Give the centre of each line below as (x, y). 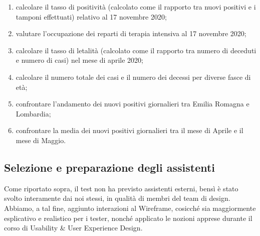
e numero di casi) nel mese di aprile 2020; (79, 60)
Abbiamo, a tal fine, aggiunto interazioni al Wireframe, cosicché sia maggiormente (130, 208)
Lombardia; (33, 113)
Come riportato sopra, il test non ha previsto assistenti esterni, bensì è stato (121, 188)
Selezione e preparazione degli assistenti (110, 167)
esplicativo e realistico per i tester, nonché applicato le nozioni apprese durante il (128, 218)
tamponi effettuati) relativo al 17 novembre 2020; (91, 16)
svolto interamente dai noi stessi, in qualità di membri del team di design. (117, 198)
